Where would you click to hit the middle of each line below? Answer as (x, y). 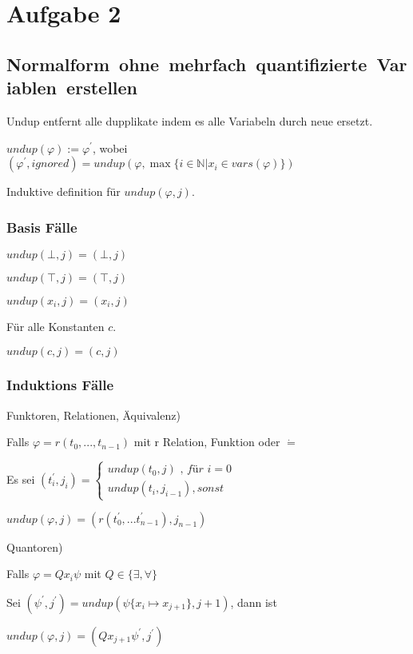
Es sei (21, 479)
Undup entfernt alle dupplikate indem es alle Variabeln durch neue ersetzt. (190, 120)
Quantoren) (35, 546)
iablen (32, 88)
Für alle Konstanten (56, 326)
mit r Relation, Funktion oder (207, 442)
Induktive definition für (64, 191)
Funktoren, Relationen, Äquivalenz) (93, 415)
